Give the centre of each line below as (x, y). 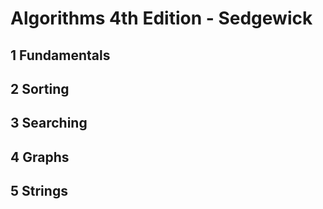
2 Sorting (40, 88)
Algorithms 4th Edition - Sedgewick (161, 18)
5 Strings (39, 191)
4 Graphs (40, 157)
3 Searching (49, 123)
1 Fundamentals (60, 55)
